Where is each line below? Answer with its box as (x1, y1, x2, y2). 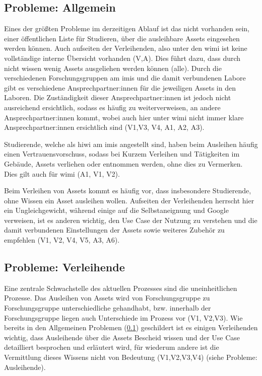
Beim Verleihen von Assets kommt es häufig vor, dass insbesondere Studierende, (4, 185, 251, 196)
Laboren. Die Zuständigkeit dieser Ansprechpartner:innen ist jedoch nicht (4, 92, 231, 103)
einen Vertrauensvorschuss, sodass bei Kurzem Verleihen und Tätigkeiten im (4, 148, 240, 159)
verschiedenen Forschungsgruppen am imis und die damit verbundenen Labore (4, 72, 246, 83)
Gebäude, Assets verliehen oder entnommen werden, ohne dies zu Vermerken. (4, 158, 243, 169)
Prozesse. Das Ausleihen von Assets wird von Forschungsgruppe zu (4, 292, 210, 303)
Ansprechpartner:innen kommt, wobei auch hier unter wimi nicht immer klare (4, 112, 244, 122)
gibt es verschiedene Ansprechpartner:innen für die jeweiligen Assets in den (4, 82, 236, 93)
